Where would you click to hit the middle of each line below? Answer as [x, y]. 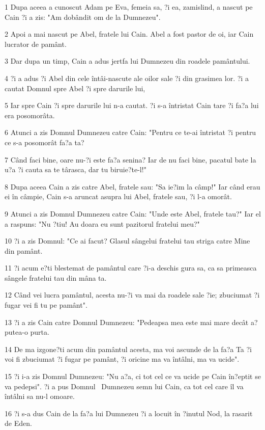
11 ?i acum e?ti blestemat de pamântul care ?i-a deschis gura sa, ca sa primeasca [131, 268]
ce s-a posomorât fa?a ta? [45, 142]
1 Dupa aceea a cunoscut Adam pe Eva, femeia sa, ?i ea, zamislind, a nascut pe [129, 7]
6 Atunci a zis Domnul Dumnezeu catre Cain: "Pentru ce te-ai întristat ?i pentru [130, 132]
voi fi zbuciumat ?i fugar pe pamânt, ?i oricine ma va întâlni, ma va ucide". [122, 359]
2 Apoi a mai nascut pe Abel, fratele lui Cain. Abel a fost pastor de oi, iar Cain [129, 34]
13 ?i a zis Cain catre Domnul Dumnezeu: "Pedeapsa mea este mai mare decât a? [131, 322]
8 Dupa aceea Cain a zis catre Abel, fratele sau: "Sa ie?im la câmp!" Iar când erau [132, 186]
